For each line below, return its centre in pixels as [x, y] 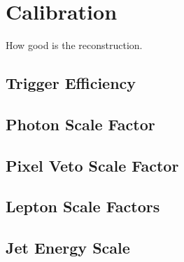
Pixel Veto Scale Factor [92, 165]
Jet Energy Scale [68, 248]
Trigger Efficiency [71, 83]
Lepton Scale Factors [83, 206]
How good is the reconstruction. [74, 45]
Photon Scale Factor [80, 124]
